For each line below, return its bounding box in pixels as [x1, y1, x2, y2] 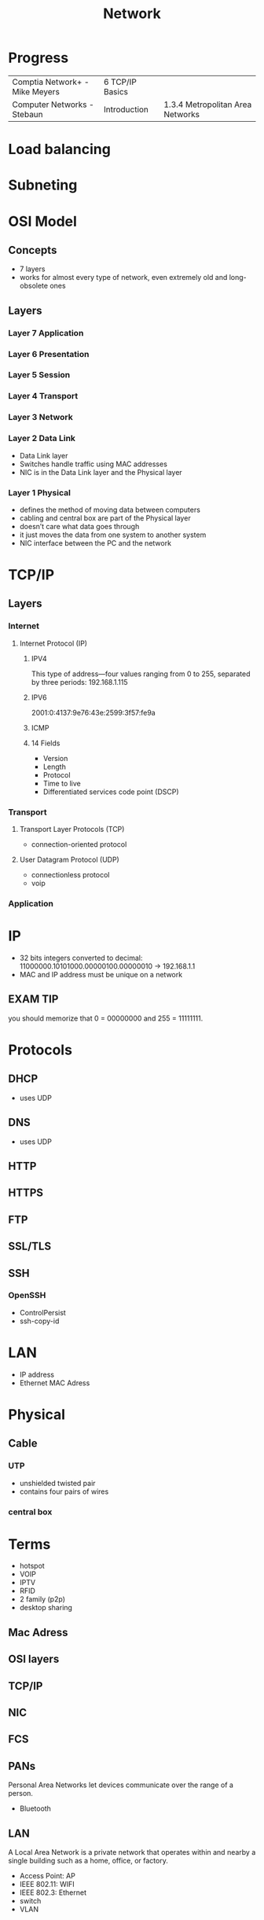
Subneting [8, 176, 78, 194]
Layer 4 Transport [8, 391, 79, 402]
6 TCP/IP [103, 76, 137, 87]
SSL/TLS [8, 1240, 52, 1253]
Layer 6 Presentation [8, 348, 90, 359]
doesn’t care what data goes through [19, 521, 140, 531]
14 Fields [31, 738, 60, 748]
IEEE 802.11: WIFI [19, 1880, 75, 1889]
